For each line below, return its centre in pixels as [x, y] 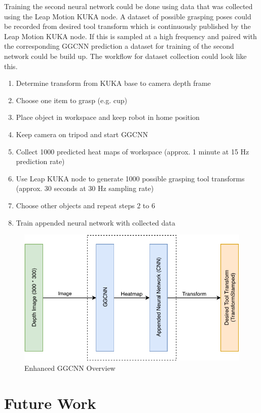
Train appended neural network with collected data [96, 222]
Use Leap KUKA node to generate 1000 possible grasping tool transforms [130, 178]
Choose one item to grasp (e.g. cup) [71, 100]
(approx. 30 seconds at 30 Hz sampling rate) [85, 188]
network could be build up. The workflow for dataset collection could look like [125, 56]
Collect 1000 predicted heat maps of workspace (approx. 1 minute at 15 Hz [133, 151]
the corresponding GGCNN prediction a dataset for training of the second [119, 46]
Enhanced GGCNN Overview [70, 368]
